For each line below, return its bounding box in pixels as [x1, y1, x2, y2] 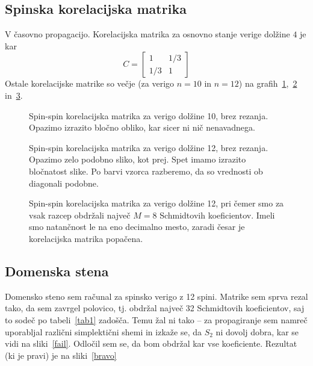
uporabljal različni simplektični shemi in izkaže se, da [5, 325, 202, 338]
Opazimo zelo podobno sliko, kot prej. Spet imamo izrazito [29, 153, 246, 166]
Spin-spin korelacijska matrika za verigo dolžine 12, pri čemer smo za [29, 197, 284, 209]
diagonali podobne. [29, 176, 99, 189]
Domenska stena [5, 261, 109, 280]
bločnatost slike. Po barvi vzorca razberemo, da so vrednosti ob [29, 164, 263, 177]
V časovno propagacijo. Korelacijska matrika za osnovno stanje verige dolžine [5, 28, 290, 40]
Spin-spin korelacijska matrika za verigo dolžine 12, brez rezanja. [29, 141, 268, 154]
